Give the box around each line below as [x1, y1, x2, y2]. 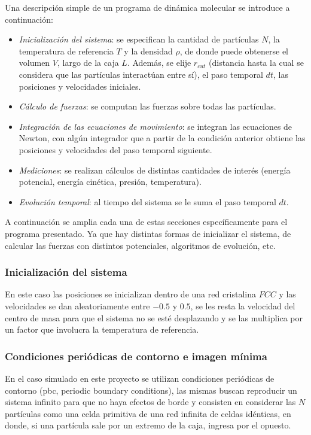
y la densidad [124, 44, 173, 57]
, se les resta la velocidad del [190, 299, 295, 312]
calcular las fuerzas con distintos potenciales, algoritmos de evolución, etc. [5, 239, 276, 251]
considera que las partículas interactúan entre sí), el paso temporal [19, 68, 263, 80]
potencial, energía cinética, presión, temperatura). [19, 175, 202, 188]
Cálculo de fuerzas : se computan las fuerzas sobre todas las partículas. [19, 100, 276, 112]
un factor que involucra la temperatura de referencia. [5, 323, 199, 336]
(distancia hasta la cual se [209, 56, 304, 69]
